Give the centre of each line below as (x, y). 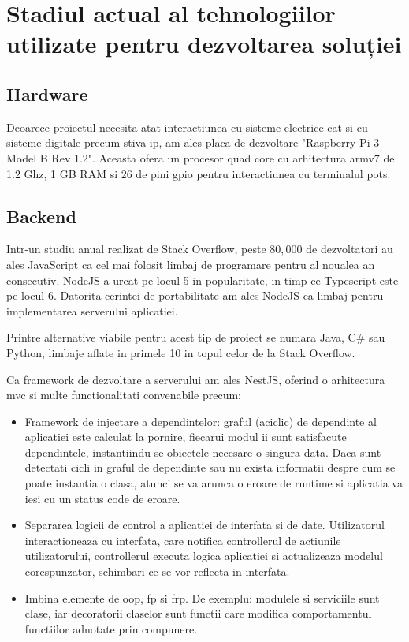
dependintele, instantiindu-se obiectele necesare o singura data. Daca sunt (203, 452)
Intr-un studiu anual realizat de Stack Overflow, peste (136, 249)
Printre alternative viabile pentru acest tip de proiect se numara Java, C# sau (196, 337)
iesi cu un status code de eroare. (102, 498)
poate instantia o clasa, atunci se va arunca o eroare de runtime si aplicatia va (214, 483)
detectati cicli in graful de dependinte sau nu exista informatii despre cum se (210, 467)
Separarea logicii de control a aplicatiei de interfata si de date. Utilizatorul (204, 525)
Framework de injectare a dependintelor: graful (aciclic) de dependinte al (201, 421)
